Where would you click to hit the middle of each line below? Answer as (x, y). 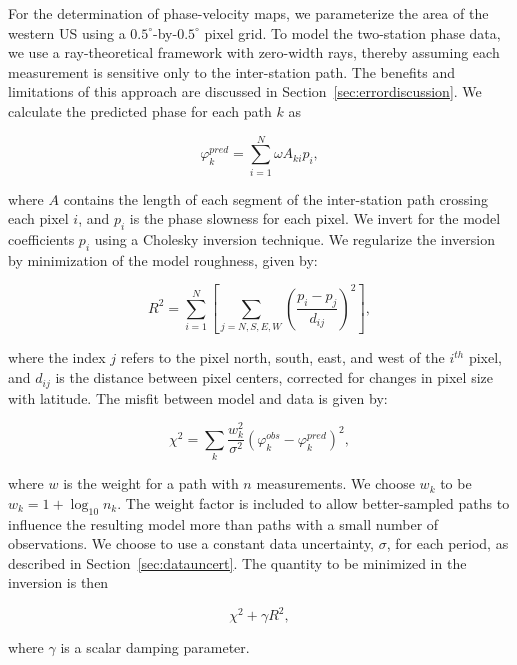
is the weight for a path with (151, 483)
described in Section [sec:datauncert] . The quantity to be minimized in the (237, 562)
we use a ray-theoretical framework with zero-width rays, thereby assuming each (254, 52)
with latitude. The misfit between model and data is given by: (198, 397)
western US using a (67, 32)
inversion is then (58, 582)
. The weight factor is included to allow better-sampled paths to (313, 502)
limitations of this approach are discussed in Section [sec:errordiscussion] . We (245, 91)
